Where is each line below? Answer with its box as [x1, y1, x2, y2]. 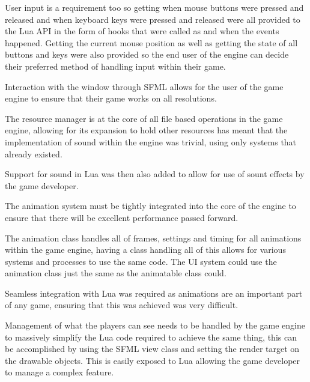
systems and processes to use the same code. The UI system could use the [5, 255, 277, 267]
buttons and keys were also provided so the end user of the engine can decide [5, 48, 289, 61]
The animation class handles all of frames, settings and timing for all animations [5, 231, 302, 244]
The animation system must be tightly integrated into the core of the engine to [5, 199, 296, 212]
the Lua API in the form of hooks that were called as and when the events [5, 25, 279, 37]
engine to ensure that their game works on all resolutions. [5, 92, 217, 105]
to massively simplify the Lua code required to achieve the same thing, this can [5, 330, 297, 343]
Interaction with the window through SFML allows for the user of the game [5, 80, 284, 92]
